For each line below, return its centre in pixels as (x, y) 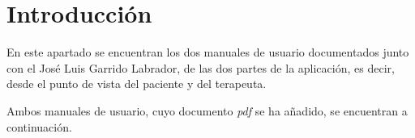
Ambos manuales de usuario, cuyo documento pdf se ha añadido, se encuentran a (207, 110)
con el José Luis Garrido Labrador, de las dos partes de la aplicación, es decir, (201, 67)
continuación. (39, 126)
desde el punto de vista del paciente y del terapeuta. (137, 84)
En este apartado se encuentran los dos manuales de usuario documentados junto (208, 52)
